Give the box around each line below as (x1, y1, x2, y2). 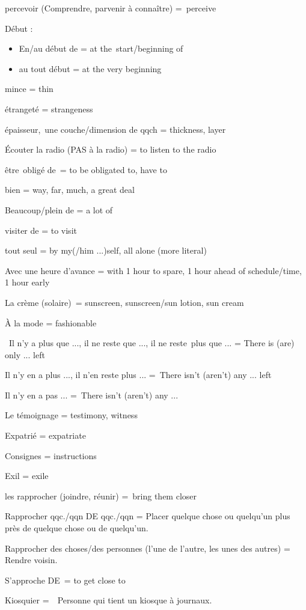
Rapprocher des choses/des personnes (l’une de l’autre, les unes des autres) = (5, 541, 290, 554)
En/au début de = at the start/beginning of (19, 42, 183, 55)
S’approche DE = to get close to (5, 573, 126, 586)
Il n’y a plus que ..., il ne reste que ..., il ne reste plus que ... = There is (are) (8, 337, 295, 349)
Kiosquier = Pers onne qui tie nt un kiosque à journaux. (5, 594, 212, 606)
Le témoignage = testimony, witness (5, 409, 138, 421)
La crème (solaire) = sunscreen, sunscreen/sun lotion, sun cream (5, 296, 244, 308)
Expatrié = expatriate (5, 429, 86, 442)
